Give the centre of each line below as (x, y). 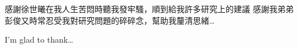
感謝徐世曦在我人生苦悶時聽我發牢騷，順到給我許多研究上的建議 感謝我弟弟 (149, 9)
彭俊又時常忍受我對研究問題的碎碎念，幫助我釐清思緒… (110, 20)
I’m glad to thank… (39, 39)
